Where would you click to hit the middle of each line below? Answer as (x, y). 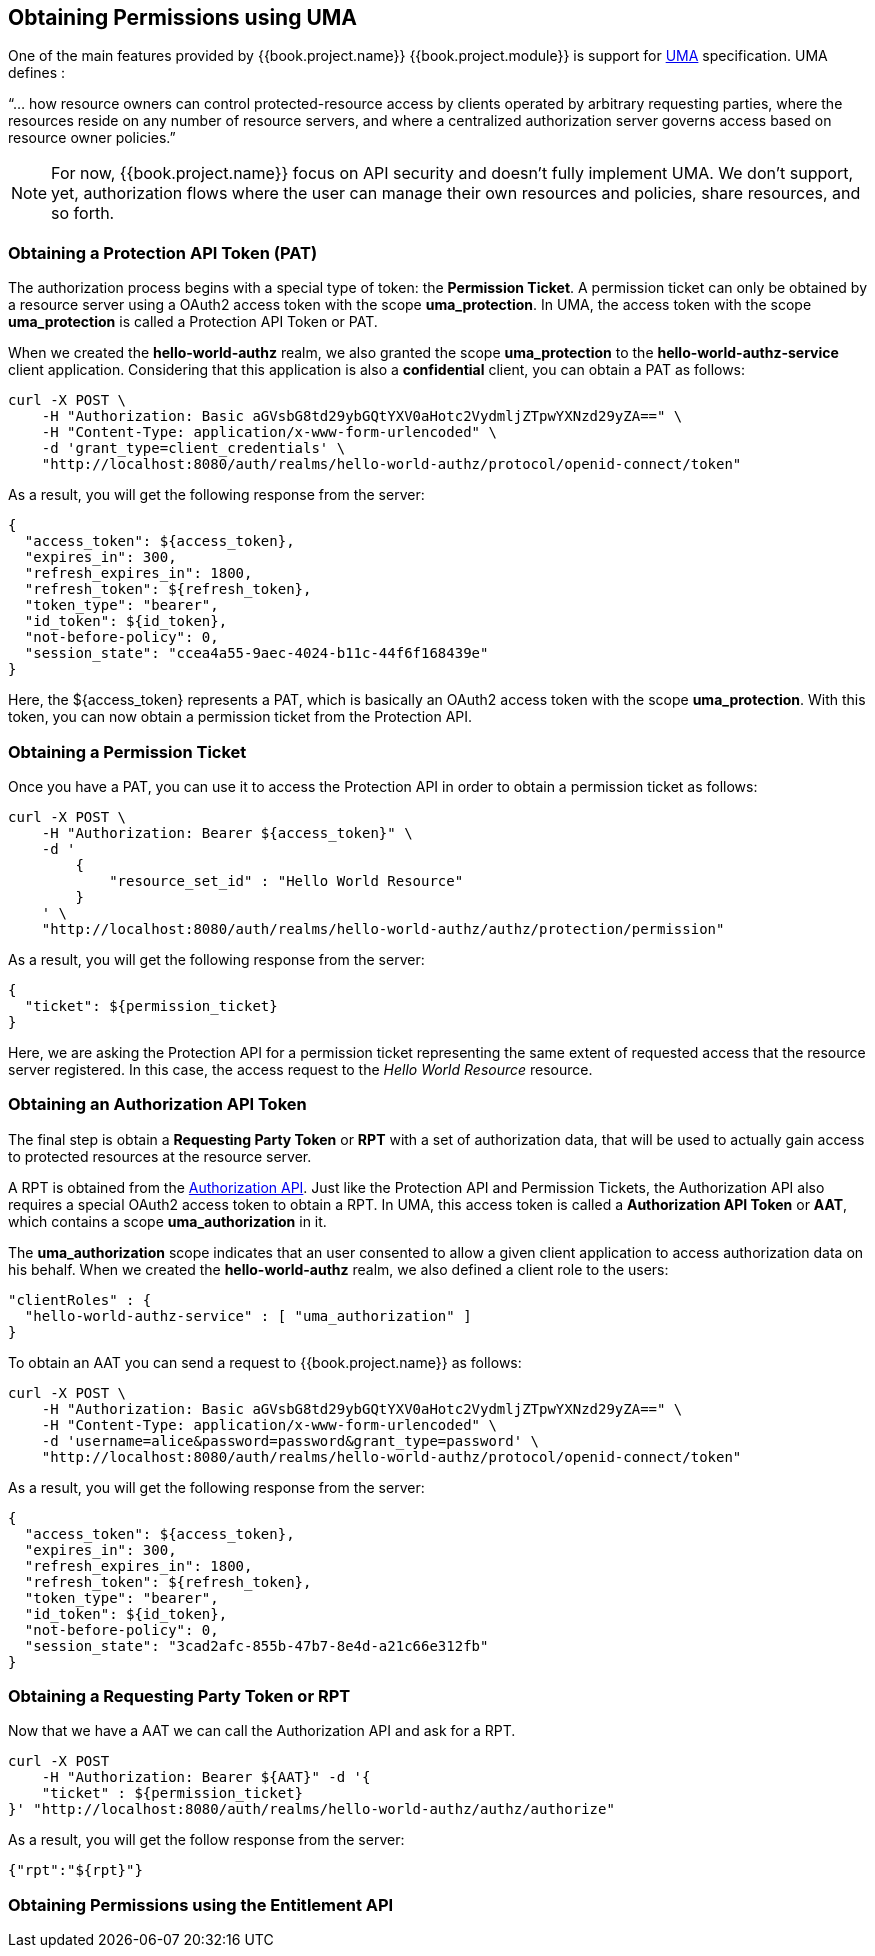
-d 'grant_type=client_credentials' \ (193, 448)
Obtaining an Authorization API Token (157, 1104)
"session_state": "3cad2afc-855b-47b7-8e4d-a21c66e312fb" (256, 1645)
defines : (37, 73)
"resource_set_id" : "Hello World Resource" (286, 880)
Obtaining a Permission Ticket (127, 751)
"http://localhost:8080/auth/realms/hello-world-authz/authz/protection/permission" (383, 928)
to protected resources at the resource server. (160, 1156)
